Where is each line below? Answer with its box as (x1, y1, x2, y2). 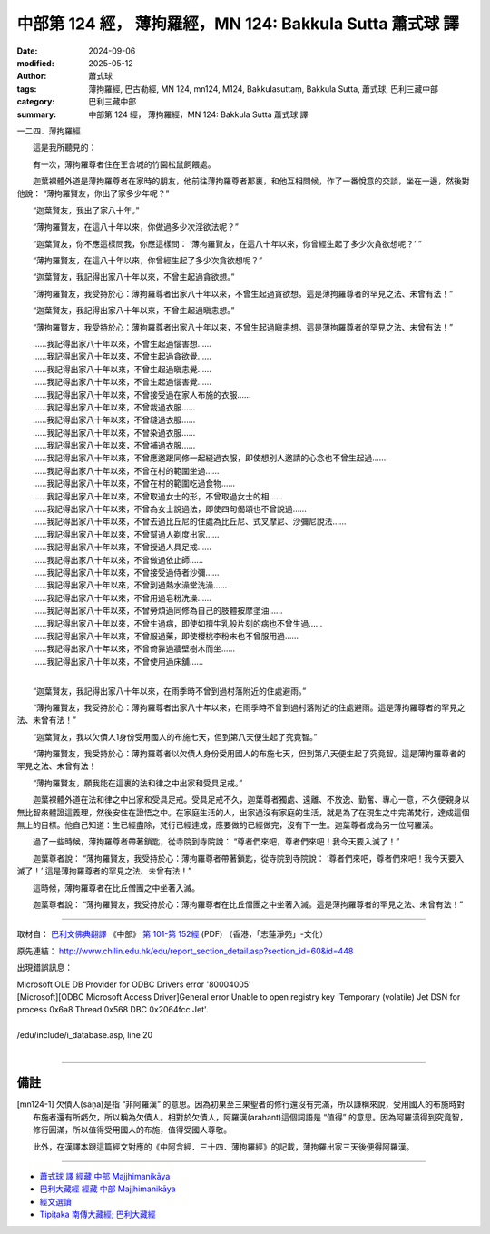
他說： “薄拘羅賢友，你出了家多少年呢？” (16, 188, 170, 199)
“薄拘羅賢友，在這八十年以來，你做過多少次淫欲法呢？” (32, 222, 240, 232)
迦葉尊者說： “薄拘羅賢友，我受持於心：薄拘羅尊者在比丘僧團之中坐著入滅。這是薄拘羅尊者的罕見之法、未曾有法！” (32, 899, 464, 910)
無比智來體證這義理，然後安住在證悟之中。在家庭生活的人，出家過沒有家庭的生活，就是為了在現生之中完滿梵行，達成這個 (16, 806, 470, 817)
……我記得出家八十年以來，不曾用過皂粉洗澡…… (32, 592, 212, 603)
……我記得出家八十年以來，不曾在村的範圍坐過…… (32, 465, 220, 476)
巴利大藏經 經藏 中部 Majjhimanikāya (39, 1183, 176, 1194)
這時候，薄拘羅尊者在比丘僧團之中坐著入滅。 (32, 882, 200, 893)
